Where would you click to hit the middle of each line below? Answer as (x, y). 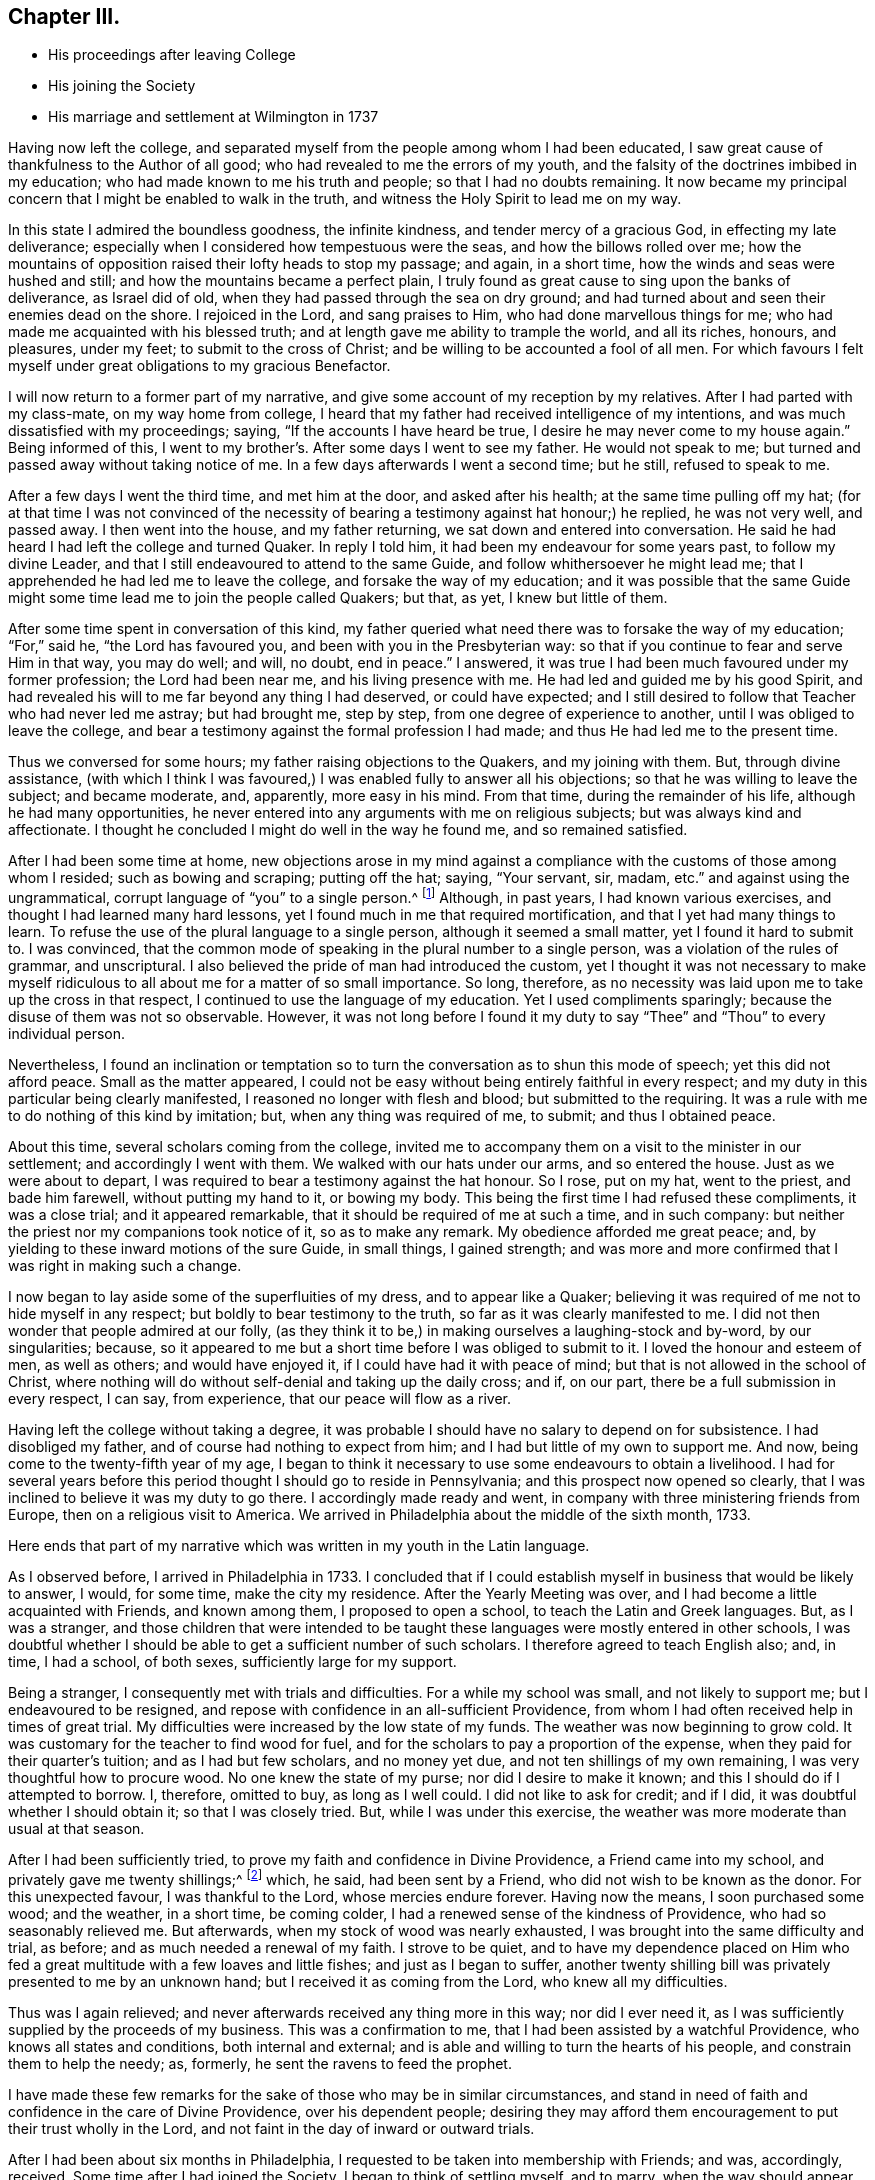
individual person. (67, 1034)
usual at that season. (76, 1829)
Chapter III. (64, 16)
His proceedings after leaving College (172, 55)
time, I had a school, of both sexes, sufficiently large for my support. (232, 1662)
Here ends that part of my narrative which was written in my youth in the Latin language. (299, 1546)
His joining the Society (122, 86)
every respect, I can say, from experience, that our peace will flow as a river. (259, 1399)
